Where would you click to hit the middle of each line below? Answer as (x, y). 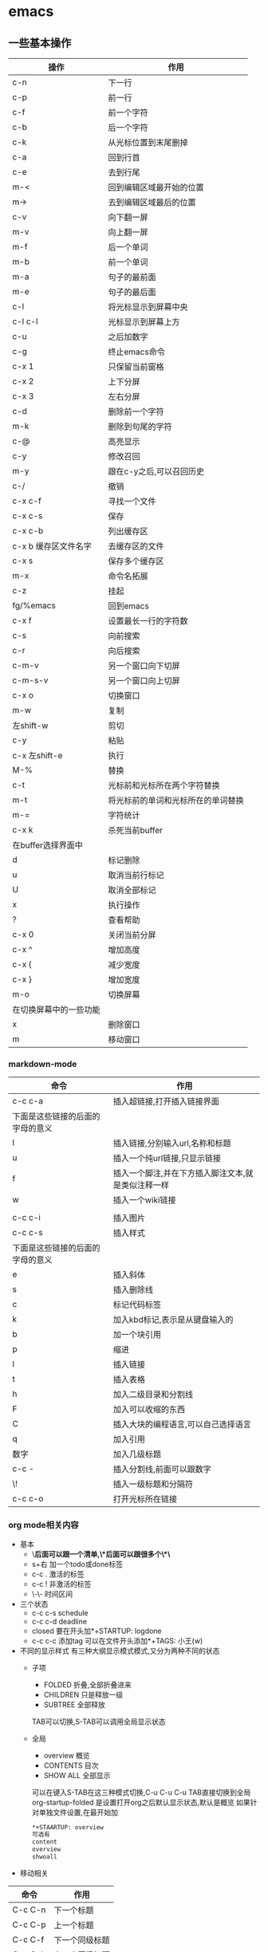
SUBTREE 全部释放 (74, 1704)
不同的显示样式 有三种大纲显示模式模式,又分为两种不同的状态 (120, 1651)
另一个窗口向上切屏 (144, 681)
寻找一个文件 (132, 501)
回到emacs (128, 606)
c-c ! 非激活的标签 (61, 1584)
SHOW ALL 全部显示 (77, 1775)
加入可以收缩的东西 (149, 1410)
